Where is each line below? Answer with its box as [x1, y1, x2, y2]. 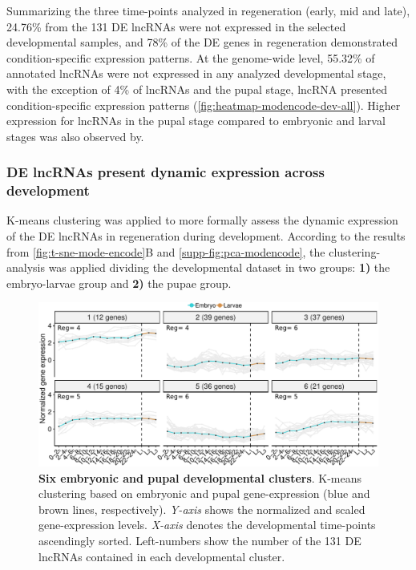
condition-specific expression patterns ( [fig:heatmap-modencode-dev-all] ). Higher [6, 96, 401, 113]
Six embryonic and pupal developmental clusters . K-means [38, 469, 362, 486]
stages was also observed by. [6, 127, 144, 144]
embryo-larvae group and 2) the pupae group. [6, 274, 232, 291]
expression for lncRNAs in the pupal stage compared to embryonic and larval [6, 112, 386, 129]
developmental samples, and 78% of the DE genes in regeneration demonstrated [6, 34, 398, 51]
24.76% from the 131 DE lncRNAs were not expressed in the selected [6, 18, 346, 34]
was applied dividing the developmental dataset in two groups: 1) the [48, 259, 390, 276]
